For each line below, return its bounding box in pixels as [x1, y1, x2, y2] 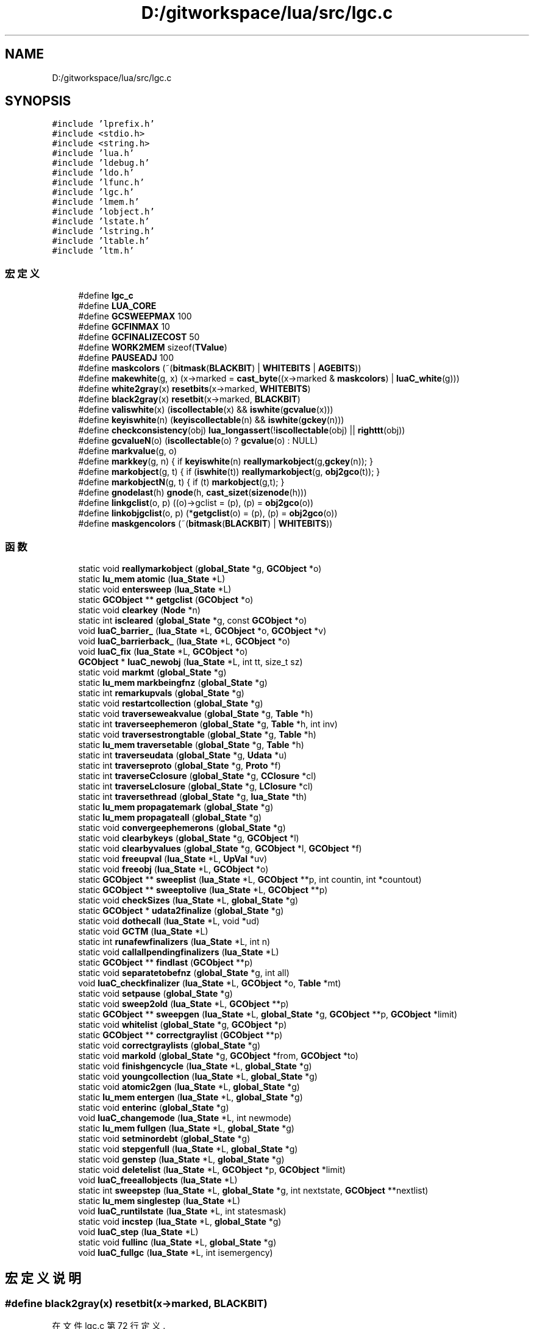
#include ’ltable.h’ [52, 236, 150, 246]
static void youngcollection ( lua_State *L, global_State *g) [78, 1071, 318, 1081]
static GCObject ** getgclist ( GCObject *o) [78, 594, 254, 605]
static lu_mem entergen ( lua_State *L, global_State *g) [78, 1091, 303, 1102]
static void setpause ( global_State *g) [78, 988, 233, 999]
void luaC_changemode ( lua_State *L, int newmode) [78, 1112, 292, 1123]
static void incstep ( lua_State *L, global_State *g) [78, 1216, 282, 1227]
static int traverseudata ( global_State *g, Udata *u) [78, 749, 287, 760]
